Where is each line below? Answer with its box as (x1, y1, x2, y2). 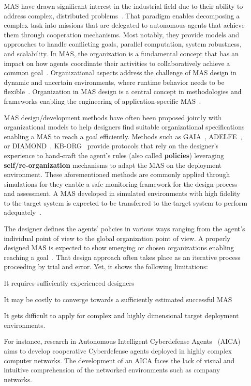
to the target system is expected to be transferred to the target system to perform (4, 197, 248, 208)
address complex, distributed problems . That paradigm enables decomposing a (4, 10, 240, 20)
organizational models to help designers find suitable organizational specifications (4, 122, 245, 132)
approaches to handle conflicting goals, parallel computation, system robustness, (4, 39, 241, 49)
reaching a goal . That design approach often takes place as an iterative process (4, 252, 240, 262)
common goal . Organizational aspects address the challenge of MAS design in (4, 67, 236, 78)
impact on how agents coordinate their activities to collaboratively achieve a (4, 58, 230, 68)
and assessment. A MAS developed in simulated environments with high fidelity (4, 188, 240, 198)
